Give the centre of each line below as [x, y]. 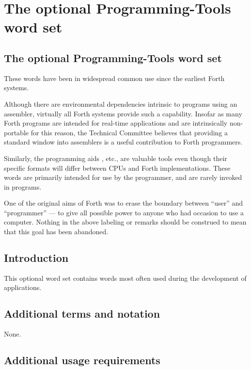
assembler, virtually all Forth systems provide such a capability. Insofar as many [123, 113]
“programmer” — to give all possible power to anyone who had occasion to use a [124, 212]
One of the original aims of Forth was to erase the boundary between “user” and [124, 203]
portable [16, 132]
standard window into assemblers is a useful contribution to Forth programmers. [123, 142]
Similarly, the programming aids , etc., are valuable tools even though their [116, 158]
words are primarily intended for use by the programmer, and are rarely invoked [123, 177]
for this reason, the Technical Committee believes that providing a [129, 132]
